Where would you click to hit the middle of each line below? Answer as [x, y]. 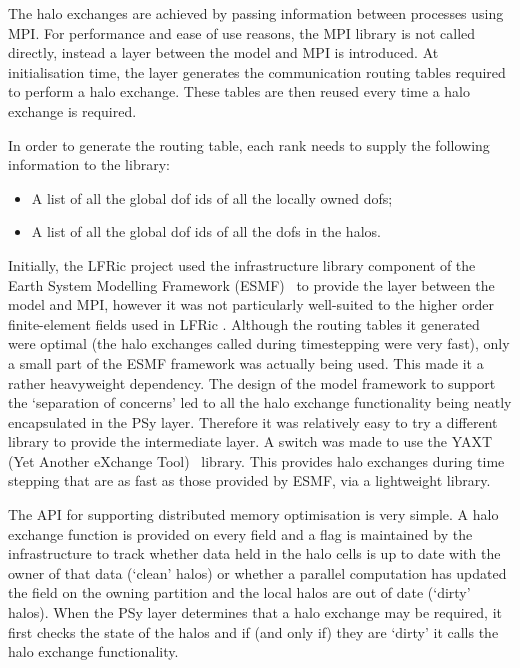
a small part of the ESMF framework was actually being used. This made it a [246, 362]
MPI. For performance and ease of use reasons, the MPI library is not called [242, 32]
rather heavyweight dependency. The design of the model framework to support [252, 382]
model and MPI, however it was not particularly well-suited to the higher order [251, 304]
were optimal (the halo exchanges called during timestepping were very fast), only [259, 343]
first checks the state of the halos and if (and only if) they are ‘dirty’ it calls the [253, 631]
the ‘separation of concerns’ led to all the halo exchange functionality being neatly [260, 402]
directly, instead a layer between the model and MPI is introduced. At [223, 52]
